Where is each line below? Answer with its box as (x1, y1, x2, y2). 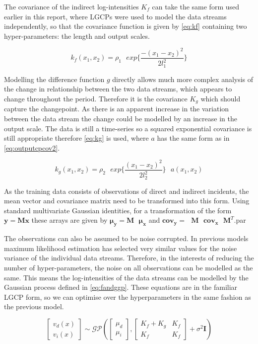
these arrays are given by (31, 215, 108, 225)
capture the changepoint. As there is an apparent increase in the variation (4, 103, 229, 114)
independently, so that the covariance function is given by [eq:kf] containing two (4, 21, 247, 31)
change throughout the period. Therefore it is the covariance (4, 93, 188, 103)
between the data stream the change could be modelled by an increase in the (4, 113, 237, 123)
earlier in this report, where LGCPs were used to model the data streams (4, 11, 227, 21)
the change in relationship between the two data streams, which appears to (4, 84, 232, 94)
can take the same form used (152, 1, 240, 11)
